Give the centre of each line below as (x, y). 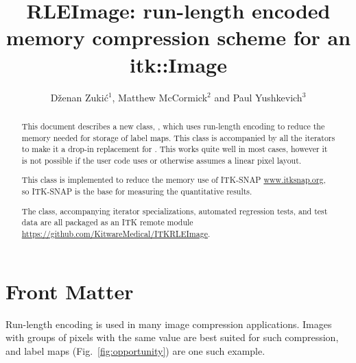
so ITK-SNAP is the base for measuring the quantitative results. (137, 191)
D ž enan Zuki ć (79, 97)
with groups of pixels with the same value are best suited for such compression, (172, 337)
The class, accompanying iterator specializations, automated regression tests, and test (175, 211)
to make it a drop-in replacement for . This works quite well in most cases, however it (175, 149)
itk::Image (178, 64)
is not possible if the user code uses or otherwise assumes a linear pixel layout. (162, 160)
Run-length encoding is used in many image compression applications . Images (169, 324)
